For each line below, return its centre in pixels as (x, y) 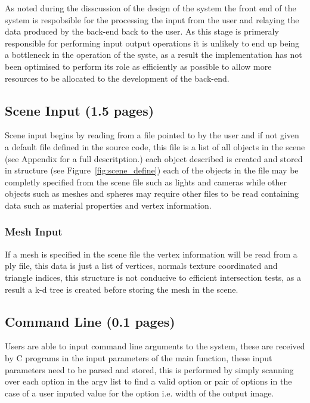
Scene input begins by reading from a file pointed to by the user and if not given (152, 135)
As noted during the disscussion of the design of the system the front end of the (151, 8)
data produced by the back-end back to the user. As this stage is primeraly (142, 31)
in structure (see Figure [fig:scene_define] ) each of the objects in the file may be (152, 170)
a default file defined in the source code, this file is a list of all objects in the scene (155, 146)
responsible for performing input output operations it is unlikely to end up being (152, 43)
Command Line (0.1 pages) (90, 321)
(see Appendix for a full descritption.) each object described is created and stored (154, 158)
